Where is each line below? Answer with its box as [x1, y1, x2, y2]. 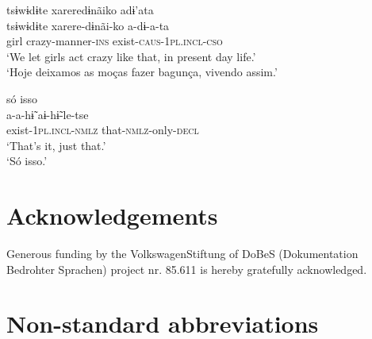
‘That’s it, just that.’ [6, 137, 106, 153]
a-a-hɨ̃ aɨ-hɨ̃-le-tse [6, 106, 89, 122]
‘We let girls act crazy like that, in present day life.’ [6, 48, 256, 64]
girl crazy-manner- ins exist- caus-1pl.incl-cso [6, 33, 223, 49]
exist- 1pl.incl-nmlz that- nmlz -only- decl [6, 121, 199, 138]
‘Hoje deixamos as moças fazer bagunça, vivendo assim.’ [6, 64, 278, 80]
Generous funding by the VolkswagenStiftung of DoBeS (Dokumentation [6, 245, 359, 262]
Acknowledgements [6, 199, 218, 232]
